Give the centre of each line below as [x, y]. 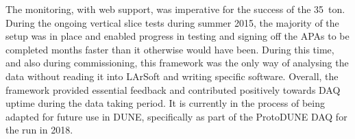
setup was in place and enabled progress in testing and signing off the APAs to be [177, 36]
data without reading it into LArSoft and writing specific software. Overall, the [172, 76]
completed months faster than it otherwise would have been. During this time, [170, 49]
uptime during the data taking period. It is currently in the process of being [165, 103]
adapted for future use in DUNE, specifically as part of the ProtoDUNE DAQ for [176, 116]
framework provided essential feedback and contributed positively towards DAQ [173, 89]
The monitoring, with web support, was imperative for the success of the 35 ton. [175, 9]
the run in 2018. [39, 130]
